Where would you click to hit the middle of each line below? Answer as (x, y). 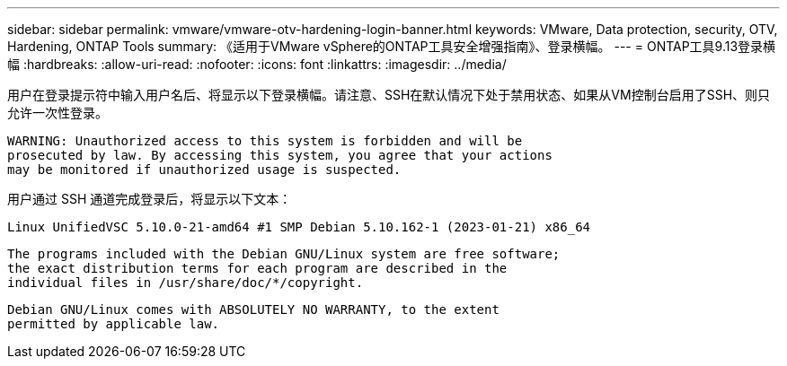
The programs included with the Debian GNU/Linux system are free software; (284, 254)
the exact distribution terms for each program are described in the (257, 268)
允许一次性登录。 (57, 113)
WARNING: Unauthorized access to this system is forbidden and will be (265, 141)
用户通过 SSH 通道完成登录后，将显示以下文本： (150, 199)
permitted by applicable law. (114, 324)
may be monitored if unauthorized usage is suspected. (204, 170)
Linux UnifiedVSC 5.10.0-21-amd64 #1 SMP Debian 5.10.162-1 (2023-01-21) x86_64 (299, 227)
